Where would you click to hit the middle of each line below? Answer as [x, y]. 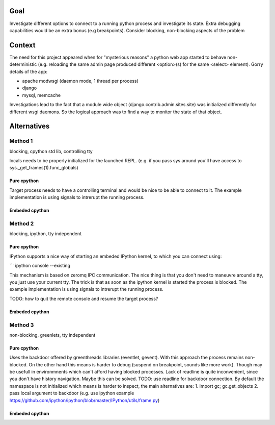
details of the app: [29, 71]
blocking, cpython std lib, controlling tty [51, 151]
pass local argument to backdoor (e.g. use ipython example [72, 393]
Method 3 [22, 325]
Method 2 [22, 223]
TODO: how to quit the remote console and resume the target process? [84, 298]
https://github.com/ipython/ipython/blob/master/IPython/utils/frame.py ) [85, 400]
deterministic [23, 64]
